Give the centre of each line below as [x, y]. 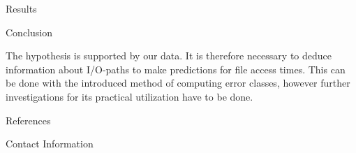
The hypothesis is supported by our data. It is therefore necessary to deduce [169, 56]
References [28, 120]
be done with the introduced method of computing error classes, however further [178, 83]
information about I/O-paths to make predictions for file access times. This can [176, 69]
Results [21, 8]
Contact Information [50, 144]
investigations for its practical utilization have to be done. [129, 96]
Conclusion [29, 32]
